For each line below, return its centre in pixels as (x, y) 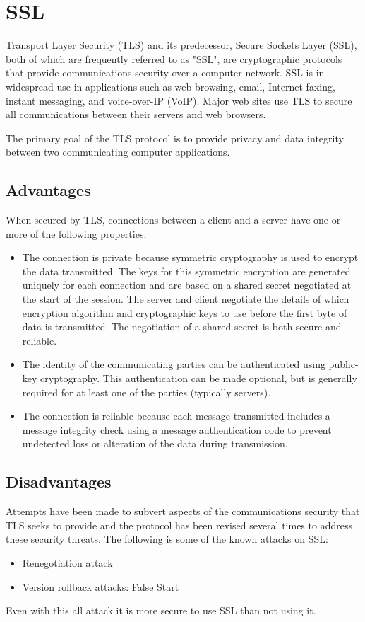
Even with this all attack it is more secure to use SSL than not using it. (161, 610)
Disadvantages (59, 482)
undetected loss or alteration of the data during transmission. (155, 443)
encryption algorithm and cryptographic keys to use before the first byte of (185, 312)
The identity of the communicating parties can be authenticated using (174, 364)
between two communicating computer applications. (118, 152)
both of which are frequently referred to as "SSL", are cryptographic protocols (174, 58)
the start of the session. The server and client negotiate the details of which (186, 299)
